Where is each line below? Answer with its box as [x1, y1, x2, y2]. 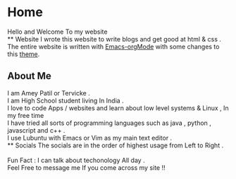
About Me [7, 70, 51, 82]
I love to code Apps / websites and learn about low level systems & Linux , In [7, 103, 229, 112]
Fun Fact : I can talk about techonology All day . [7, 156, 146, 164]
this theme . [7, 50, 40, 58]
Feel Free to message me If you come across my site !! [7, 163, 166, 172]
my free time [7, 111, 44, 119]
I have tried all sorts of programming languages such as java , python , [7, 119, 211, 127]
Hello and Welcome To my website [7, 27, 108, 36]
